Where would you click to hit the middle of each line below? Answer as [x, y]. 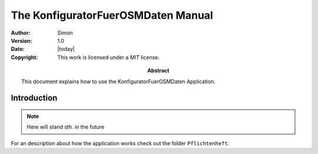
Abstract [158, 71]
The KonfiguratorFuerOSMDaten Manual [112, 15]
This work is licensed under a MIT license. [109, 57]
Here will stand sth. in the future [66, 127]
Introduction [34, 98]
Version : [21, 40]
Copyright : [24, 57]
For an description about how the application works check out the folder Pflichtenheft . [120, 143]
